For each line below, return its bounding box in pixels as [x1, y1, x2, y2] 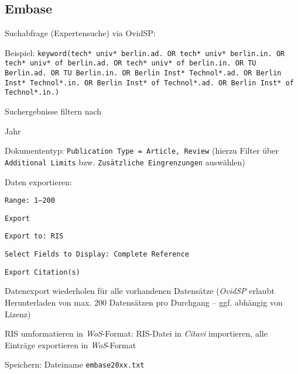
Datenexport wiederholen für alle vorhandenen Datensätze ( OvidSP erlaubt [5, 285, 275, 297]
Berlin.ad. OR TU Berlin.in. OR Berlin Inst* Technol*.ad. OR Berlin [5, 69, 282, 78]
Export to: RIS [5, 232, 64, 241]
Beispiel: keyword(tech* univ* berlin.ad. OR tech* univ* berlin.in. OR [5, 46, 285, 58]
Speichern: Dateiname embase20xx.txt [5, 358, 145, 370]
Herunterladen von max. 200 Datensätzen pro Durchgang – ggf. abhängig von [5, 296, 283, 309]
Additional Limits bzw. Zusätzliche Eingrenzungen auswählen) [5, 155, 245, 168]
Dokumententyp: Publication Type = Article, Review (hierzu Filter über [5, 144, 279, 157]
